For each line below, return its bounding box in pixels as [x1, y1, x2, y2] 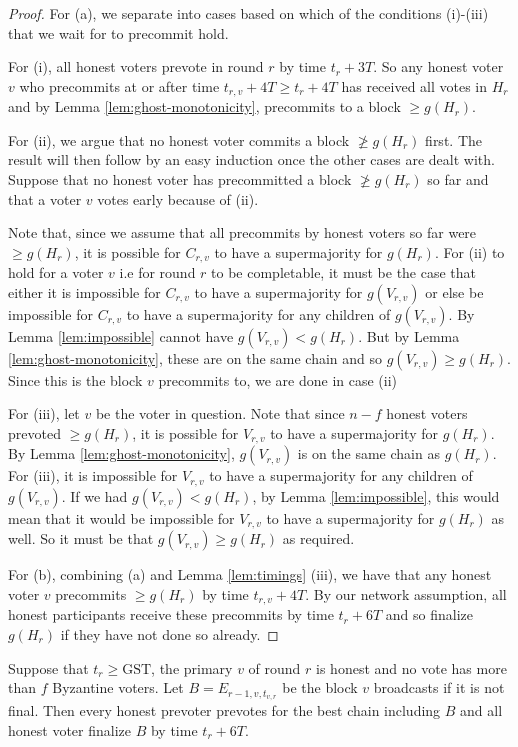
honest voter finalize [8, 719, 132, 740]
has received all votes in [341, 75, 488, 96]
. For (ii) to [434, 241, 505, 262]
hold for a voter [8, 262, 104, 283]
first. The [425, 129, 482, 150]
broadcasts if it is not [373, 677, 505, 698]
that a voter [8, 188, 82, 209]
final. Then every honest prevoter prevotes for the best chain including [8, 700, 441, 721]
